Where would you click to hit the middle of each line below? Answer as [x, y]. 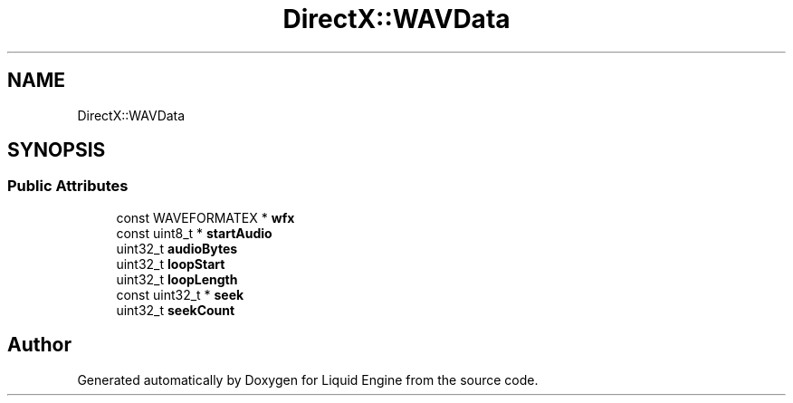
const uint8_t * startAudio [194, 233]
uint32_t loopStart [171, 264]
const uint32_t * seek [180, 294]
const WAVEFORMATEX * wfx [205, 217]
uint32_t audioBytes [177, 248]
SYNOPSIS [57, 150]
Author [39, 345]
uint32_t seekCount [176, 310]
